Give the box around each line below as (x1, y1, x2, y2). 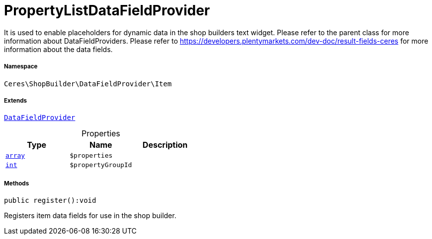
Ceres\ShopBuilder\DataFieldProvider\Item (4, 79, 172, 88)
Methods (4, 179, 29, 187)
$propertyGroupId (70, 161, 132, 169)
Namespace (4, 63, 38, 70)
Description (142, 140, 188, 150)
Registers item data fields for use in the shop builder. (4, 211, 176, 220)
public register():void (4, 196, 96, 205)
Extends (4, 97, 27, 104)
